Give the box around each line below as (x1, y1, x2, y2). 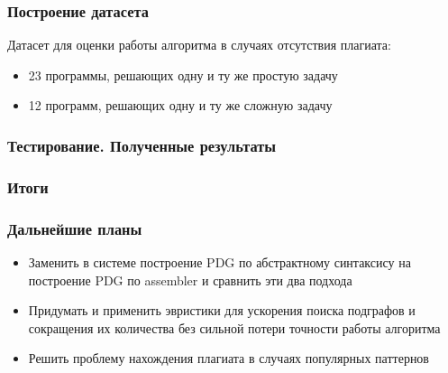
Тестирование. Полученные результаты (7, 134, 277, 156)
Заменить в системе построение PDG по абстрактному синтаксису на (28, 252, 411, 271)
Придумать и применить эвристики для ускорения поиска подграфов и (28, 301, 416, 320)
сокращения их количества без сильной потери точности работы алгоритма (28, 318, 441, 337)
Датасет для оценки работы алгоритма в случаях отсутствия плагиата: (7, 35, 391, 54)
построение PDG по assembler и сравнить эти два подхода (28, 270, 352, 289)
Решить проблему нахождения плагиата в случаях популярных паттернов (28, 349, 429, 368)
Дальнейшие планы (7, 217, 142, 239)
